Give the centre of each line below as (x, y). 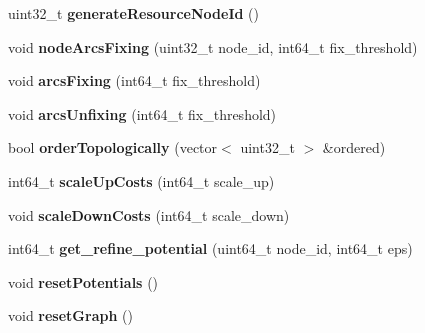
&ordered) (354, 147)
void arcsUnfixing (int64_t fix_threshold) (142, 113)
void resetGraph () (70, 315)
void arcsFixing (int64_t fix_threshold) (134, 80)
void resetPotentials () (83, 281)
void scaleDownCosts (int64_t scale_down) (149, 214)
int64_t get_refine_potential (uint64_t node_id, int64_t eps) (210, 248)
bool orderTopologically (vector (113, 147)
